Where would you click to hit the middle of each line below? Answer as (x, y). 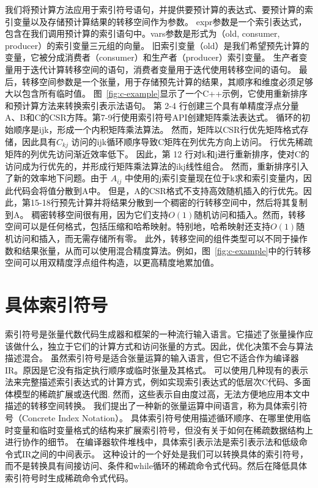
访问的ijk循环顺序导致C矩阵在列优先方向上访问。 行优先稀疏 (192, 141)
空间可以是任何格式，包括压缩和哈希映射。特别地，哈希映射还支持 (138, 226)
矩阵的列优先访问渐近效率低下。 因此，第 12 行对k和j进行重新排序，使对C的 (157, 153)
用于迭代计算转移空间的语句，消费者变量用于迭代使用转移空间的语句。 (154, 69)
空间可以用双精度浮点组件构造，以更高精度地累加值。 (112, 262)
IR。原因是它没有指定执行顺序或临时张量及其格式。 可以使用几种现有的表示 (157, 370)
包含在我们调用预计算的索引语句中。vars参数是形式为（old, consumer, (142, 33)
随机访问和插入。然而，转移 (250, 214)
